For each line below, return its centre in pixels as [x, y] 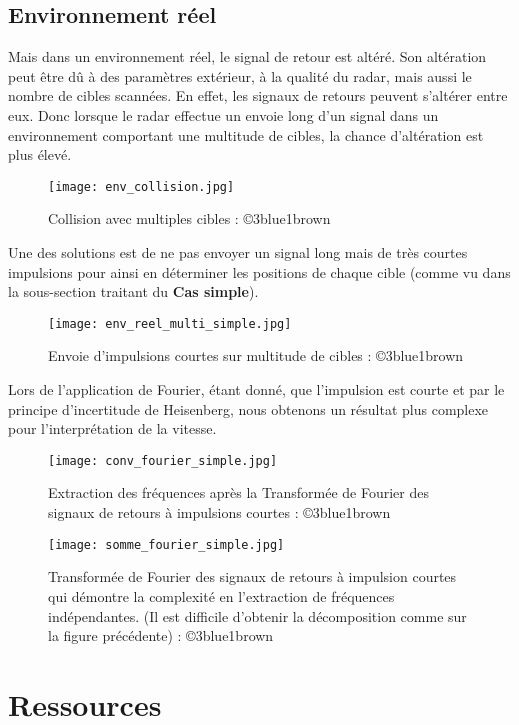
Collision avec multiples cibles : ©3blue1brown [189, 218]
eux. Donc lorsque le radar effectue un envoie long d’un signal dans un [223, 114]
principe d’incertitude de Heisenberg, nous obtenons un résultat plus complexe [248, 408]
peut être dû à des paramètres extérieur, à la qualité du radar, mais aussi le [240, 75]
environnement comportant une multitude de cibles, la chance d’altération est [246, 134]
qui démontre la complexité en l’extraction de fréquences [221, 595]
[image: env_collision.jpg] [141, 186]
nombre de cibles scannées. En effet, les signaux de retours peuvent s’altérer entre [258, 95]
